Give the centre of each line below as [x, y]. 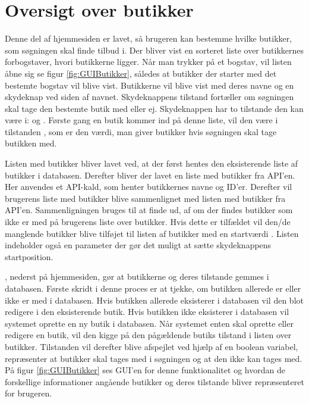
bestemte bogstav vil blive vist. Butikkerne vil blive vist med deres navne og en [149, 85]
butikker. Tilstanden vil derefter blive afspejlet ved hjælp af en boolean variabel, [152, 346]
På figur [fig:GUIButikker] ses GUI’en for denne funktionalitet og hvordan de [145, 370]
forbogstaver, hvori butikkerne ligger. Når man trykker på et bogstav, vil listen [148, 62]
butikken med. [31, 143]
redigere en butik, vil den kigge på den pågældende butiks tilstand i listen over [148, 335]
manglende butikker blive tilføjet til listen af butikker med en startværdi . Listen [152, 233]
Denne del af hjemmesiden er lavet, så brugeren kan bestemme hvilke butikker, [149, 38]
